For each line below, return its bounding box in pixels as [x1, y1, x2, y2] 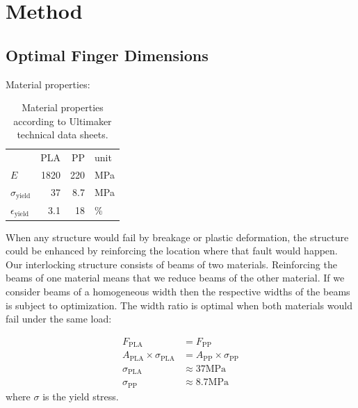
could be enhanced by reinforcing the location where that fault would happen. [6, 243, 338, 258]
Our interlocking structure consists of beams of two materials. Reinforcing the [6, 256, 337, 271]
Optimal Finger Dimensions [6, 44, 209, 65]
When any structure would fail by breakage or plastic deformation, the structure [6, 229, 349, 244]
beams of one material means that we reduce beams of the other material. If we [6, 270, 345, 285]
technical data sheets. [17, 127, 108, 142]
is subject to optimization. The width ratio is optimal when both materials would [6, 297, 352, 312]
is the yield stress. [42, 389, 119, 403]
